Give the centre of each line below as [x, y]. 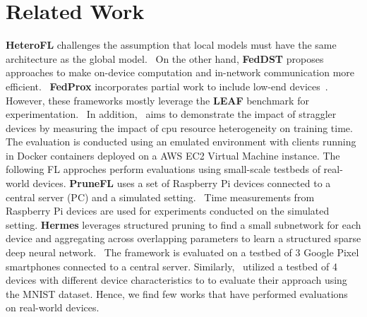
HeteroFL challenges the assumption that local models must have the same [171, 45]
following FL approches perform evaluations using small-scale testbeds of [163, 169]
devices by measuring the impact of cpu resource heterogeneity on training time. [179, 127]
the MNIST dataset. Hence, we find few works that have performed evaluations [177, 293]
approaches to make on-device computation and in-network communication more [180, 72]
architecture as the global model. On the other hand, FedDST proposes [165, 58]
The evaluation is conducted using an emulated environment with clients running [181, 142]
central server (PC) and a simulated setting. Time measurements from [160, 197]
